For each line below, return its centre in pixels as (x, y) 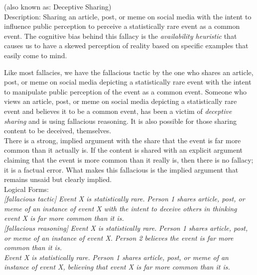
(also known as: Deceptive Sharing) (58, 6)
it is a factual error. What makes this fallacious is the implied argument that (121, 169)
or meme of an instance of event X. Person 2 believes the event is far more (119, 237)
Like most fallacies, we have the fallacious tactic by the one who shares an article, (129, 72)
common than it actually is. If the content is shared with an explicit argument (124, 150)
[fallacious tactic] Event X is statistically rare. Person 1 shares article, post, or (125, 199)
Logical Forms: (26, 189)
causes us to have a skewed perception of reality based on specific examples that (126, 46)
